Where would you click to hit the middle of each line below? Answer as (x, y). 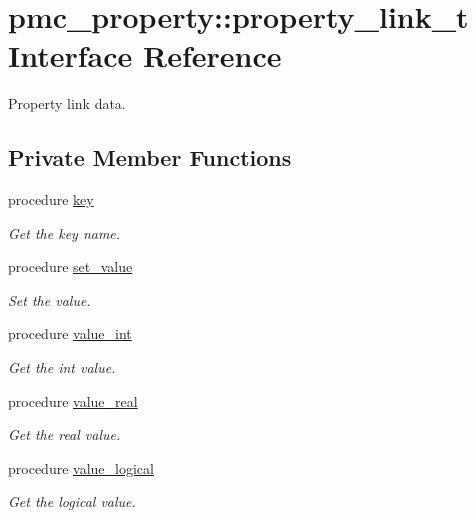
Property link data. (67, 103)
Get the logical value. (72, 501)
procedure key (51, 199)
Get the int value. (62, 367)
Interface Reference (145, 55)
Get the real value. (64, 434)
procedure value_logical (81, 467)
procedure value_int (70, 333)
